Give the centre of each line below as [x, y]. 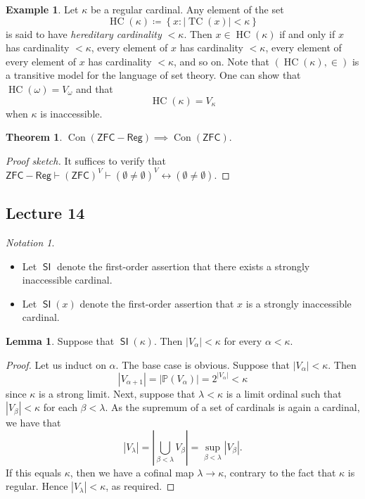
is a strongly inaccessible [299, 303]
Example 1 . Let [42, 9]
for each [60, 407]
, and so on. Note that [222, 61]
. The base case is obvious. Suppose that [203, 364]
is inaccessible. [71, 113]
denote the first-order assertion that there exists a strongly [183, 266]
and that [94, 88]
